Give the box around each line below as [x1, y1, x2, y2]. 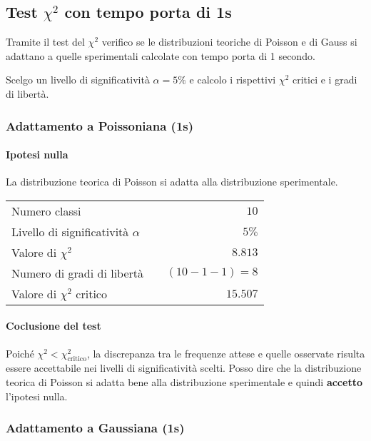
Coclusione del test [6, 318, 101, 333]
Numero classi [11, 202, 81, 219]
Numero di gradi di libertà [11, 264, 144, 281]
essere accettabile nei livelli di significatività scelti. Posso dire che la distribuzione [6, 360, 362, 375]
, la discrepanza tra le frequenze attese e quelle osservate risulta [86, 345, 365, 360]
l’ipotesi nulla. [6, 388, 68, 403]
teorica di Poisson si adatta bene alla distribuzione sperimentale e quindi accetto [6, 375, 362, 389]
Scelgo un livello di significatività [6, 72, 150, 87]
